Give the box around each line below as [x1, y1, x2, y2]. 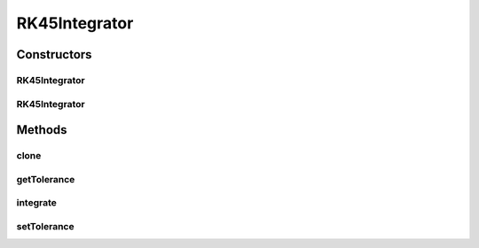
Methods [16, 122, 67, 137]
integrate [16, 197, 58, 209]
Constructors [16, 47, 92, 62]
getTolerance [16, 173, 75, 185]
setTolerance [16, 220, 75, 232]
